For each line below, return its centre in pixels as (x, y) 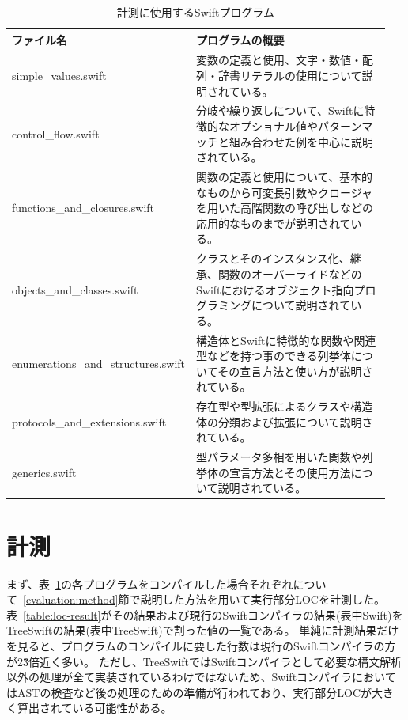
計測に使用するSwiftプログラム (195, 12)
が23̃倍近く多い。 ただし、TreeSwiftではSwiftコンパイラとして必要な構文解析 (204, 661)
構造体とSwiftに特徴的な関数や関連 (286, 340)
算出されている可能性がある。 (94, 708)
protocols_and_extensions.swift (89, 421)
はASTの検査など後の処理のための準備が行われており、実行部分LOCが (189, 692)
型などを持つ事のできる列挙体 (274, 356)
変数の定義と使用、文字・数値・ (280, 60)
